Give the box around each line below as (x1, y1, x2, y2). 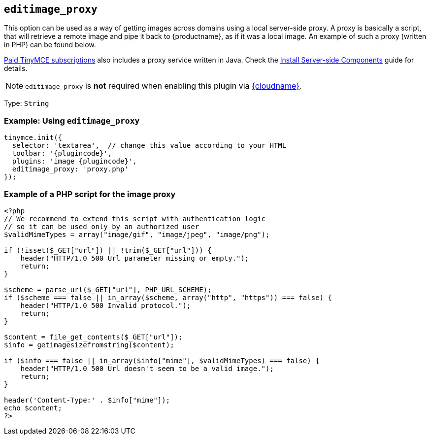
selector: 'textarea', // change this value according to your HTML (12, 141, 287, 150)
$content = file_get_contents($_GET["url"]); (4, 333, 183, 341)
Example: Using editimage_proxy (4, 115, 140, 126)
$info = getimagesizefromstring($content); (4, 340, 174, 349)
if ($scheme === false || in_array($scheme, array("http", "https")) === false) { (4, 293, 332, 302)
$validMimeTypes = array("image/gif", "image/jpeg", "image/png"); (4, 230, 270, 238)
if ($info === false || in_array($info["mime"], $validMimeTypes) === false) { (4, 356, 320, 365)
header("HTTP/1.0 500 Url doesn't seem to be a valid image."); (20, 364, 274, 372)
